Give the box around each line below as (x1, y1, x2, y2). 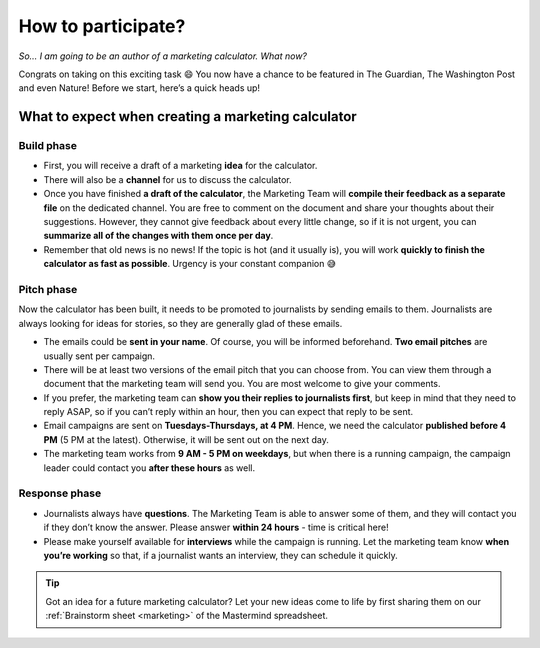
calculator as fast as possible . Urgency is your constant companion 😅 (43, 258, 337, 270)
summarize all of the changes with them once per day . (43, 230, 274, 242)
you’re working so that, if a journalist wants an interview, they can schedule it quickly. (43, 549, 399, 561)
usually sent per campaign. (43, 350, 155, 362)
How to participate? (18, 15, 186, 37)
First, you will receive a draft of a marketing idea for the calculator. (43, 160, 318, 172)
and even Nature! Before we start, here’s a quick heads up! (18, 82, 260, 94)
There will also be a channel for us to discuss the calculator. (43, 173, 292, 185)
